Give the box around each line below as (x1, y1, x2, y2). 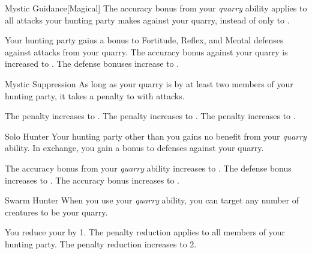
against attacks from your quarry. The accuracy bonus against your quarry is (5, 45, 288, 58)
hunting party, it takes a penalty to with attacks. (5, 89, 185, 102)
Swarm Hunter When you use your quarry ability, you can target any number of (5, 194, 299, 206)
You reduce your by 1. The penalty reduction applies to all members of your (5, 226, 286, 238)
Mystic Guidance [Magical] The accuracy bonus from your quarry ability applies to (5, 2, 307, 14)
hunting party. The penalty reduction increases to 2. (5, 237, 197, 250)
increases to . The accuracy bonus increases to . (5, 173, 179, 186)
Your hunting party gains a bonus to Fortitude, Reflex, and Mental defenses (5, 34, 284, 46)
